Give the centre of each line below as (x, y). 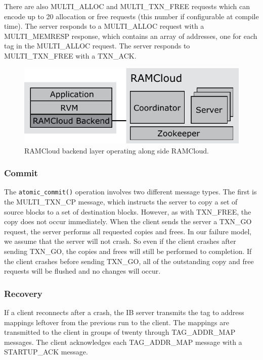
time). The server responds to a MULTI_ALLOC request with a (104, 26)
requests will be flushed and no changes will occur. (82, 271)
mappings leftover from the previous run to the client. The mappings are (117, 322)
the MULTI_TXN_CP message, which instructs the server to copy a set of (121, 202)
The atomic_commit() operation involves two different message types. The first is (130, 192)
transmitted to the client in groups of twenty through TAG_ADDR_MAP (120, 332)
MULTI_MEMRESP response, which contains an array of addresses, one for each (131, 36)
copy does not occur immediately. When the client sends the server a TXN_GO (128, 221)
